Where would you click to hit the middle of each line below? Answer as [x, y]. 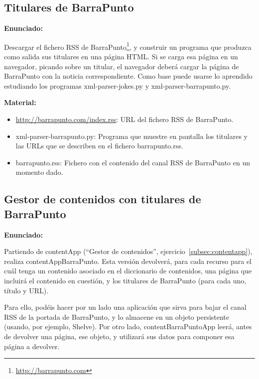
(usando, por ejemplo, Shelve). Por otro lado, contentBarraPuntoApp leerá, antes [128, 326]
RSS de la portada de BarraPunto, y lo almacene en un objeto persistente [117, 316]
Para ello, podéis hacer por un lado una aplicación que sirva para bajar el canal [125, 307]
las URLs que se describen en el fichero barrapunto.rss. [99, 146]
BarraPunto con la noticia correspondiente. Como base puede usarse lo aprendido [128, 76]
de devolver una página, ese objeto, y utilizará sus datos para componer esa [119, 336]
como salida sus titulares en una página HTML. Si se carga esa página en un [121, 57]
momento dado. [39, 172]
